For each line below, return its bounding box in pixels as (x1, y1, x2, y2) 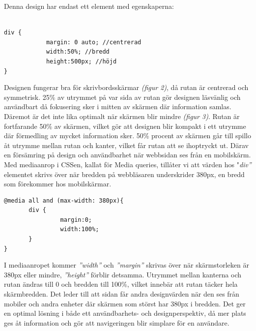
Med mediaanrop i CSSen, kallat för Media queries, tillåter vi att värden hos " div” (4, 159, 252, 169)
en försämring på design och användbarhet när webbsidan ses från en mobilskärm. (4, 150, 251, 160)
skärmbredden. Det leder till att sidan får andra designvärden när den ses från (4, 289, 239, 299)
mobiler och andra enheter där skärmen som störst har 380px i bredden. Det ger (4, 298, 246, 308)
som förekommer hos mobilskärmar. (4, 179, 112, 189)
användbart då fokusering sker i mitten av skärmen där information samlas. (4, 101, 231, 112)
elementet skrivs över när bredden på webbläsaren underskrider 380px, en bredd (4, 169, 245, 179)
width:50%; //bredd (46, 48, 110, 56)
